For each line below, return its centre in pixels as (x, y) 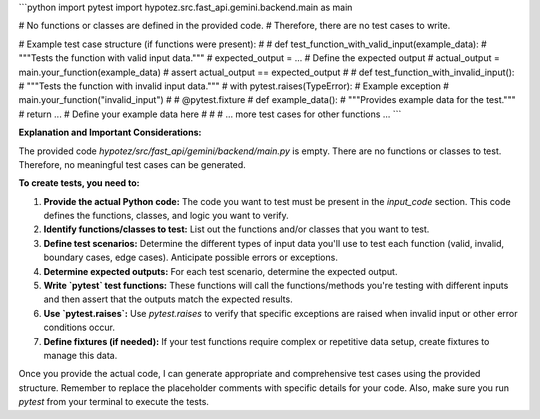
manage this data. (80, 355)
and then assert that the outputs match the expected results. (168, 299)
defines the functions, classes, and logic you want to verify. (166, 216)
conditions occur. (79, 327)
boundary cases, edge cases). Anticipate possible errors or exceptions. (191, 257)
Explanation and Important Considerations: (110, 132)
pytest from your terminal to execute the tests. (114, 402)
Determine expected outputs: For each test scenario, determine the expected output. (220, 271)
